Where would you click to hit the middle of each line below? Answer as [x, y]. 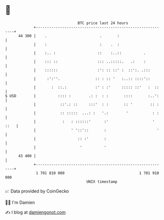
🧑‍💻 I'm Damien [20, 202]
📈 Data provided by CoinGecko [37, 191]
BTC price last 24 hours [103, 23]
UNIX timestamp [102, 182]
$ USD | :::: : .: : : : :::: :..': [82, 96]
